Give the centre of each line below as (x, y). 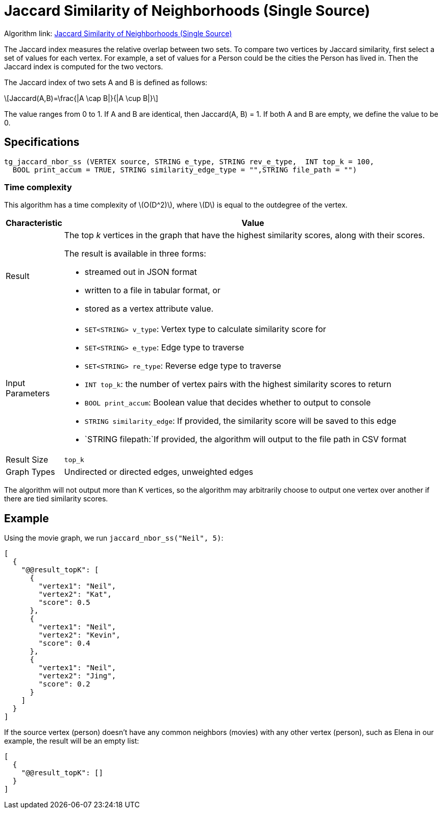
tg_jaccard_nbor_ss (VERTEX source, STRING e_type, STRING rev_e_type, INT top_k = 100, (189, 161)
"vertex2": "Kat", (75, 594)
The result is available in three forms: (135, 254)
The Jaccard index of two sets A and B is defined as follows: (106, 82)
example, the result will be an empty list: (72, 741)
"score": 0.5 (64, 603)
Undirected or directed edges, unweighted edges (158, 472)
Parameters (28, 393)
